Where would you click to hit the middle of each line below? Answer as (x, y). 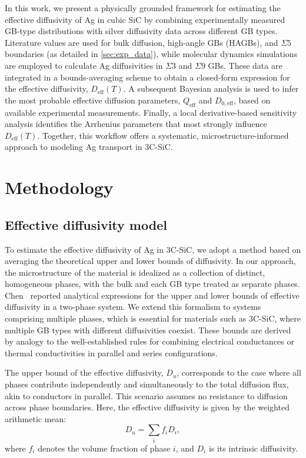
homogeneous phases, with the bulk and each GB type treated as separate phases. (152, 284)
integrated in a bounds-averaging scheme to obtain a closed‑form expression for (147, 77)
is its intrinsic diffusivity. (253, 448)
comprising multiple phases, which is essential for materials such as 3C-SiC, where (153, 318)
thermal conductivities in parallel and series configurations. (111, 352)
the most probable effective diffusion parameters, (93, 100)
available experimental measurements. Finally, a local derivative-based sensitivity (151, 112)
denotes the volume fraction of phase (104, 448)
